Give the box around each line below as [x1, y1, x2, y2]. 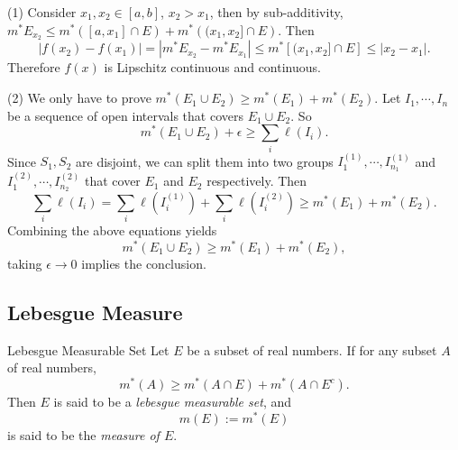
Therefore [7, 58, 60, 77]
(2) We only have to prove [7, 88, 151, 107]
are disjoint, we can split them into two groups [76, 152, 334, 170]
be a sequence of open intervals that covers [7, 106, 243, 124]
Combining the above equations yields [7, 221, 217, 240]
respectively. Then [206, 171, 307, 190]
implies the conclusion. [81, 253, 206, 272]
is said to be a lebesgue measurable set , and [53, 392, 291, 411]
